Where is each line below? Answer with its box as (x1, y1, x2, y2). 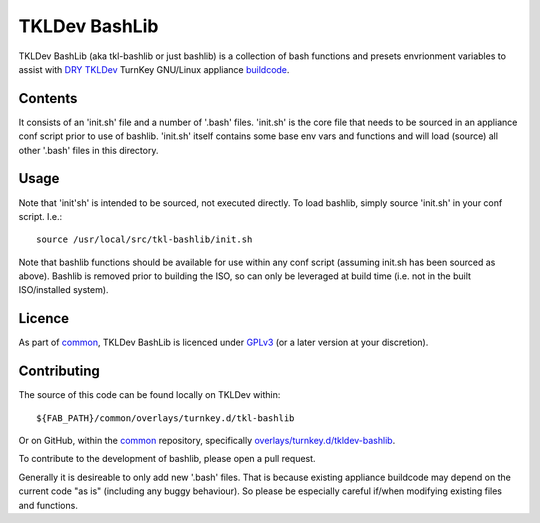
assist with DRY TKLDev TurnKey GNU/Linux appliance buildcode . (18, 63, 290, 75)
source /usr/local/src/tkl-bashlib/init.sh (36, 234, 253, 245)
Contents (18, 90, 78, 107)
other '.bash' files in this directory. (18, 144, 159, 156)
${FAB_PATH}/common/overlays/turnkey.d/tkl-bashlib (36, 412, 295, 424)
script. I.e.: (18, 210, 63, 222)
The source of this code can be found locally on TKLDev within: (18, 389, 281, 401)
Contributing (18, 363, 100, 380)
